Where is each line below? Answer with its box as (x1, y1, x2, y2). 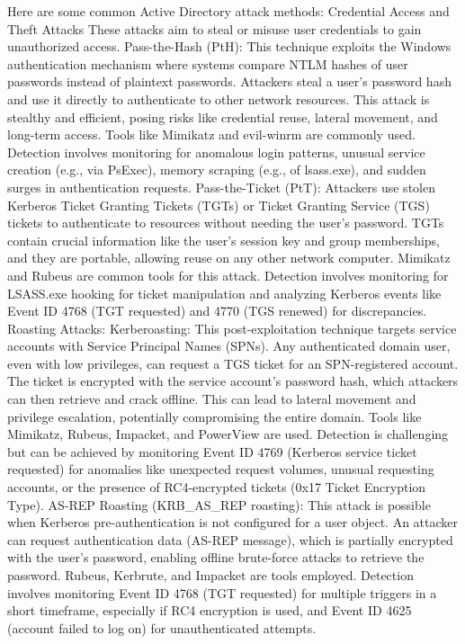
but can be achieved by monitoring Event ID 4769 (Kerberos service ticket (7, 442, 417, 461)
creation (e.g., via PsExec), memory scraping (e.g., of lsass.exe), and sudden (7, 160, 426, 179)
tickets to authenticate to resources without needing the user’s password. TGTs (7, 213, 444, 232)
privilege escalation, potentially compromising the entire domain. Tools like (7, 407, 422, 425)
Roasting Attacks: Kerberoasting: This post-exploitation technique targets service (7, 318, 457, 337)
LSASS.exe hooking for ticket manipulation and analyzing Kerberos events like (7, 283, 442, 302)
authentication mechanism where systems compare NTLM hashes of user (7, 54, 408, 73)
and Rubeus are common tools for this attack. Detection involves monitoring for (7, 265, 449, 284)
